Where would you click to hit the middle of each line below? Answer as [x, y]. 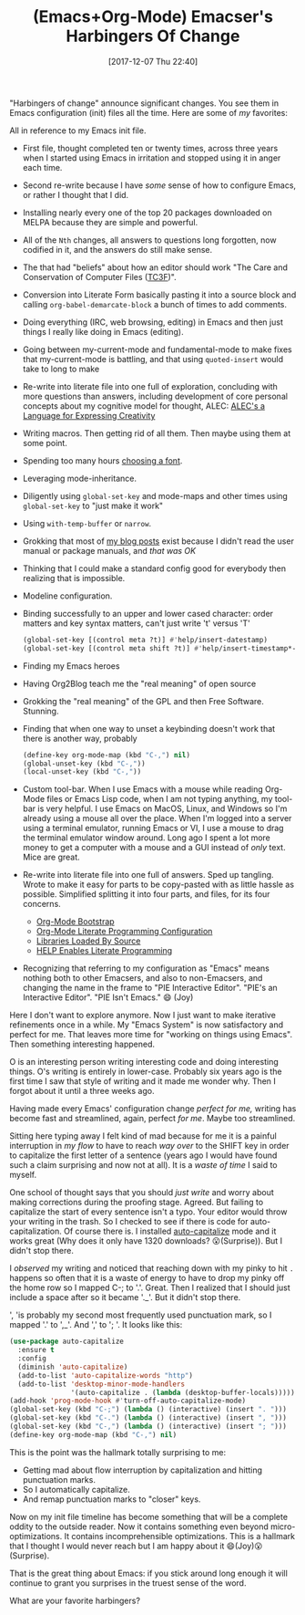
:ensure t [36, 1350]
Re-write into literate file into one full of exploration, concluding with [150, 386]
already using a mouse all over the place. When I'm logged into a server [157, 818]
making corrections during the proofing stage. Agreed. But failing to [137, 1203]
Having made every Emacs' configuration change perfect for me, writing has [153, 1109]
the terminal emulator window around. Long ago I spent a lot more [147, 838]
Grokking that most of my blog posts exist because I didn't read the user [158, 541]
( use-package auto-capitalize [67, 1342]
